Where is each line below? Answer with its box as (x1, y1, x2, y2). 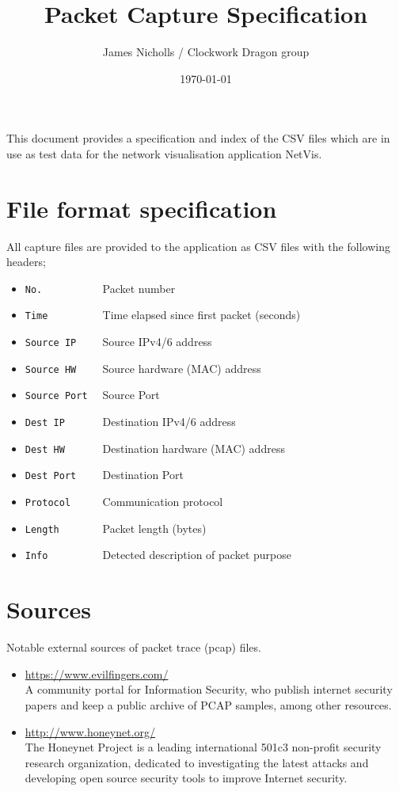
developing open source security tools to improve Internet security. (25, 770, 348, 786)
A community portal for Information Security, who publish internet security (25, 681, 393, 698)
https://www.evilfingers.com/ (25, 665, 169, 682)
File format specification (6, 192, 277, 224)
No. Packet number (25, 280, 176, 296)
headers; (6, 253, 46, 270)
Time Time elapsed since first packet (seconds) (25, 306, 301, 323)
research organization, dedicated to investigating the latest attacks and (25, 754, 369, 770)
